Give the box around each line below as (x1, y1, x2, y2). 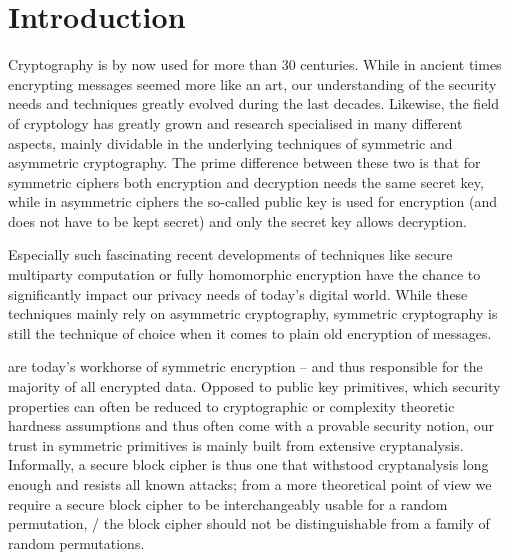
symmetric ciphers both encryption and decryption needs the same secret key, (8, 171, 484, 192)
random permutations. (8, 532, 145, 553)
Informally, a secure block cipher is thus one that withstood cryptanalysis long (8, 454, 489, 475)
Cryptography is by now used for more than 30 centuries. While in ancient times (8, 54, 502, 75)
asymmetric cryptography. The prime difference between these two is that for (8, 152, 481, 173)
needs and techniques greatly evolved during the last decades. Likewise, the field (8, 93, 500, 114)
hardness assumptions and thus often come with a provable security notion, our (8, 415, 495, 436)
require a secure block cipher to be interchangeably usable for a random (8, 493, 448, 514)
